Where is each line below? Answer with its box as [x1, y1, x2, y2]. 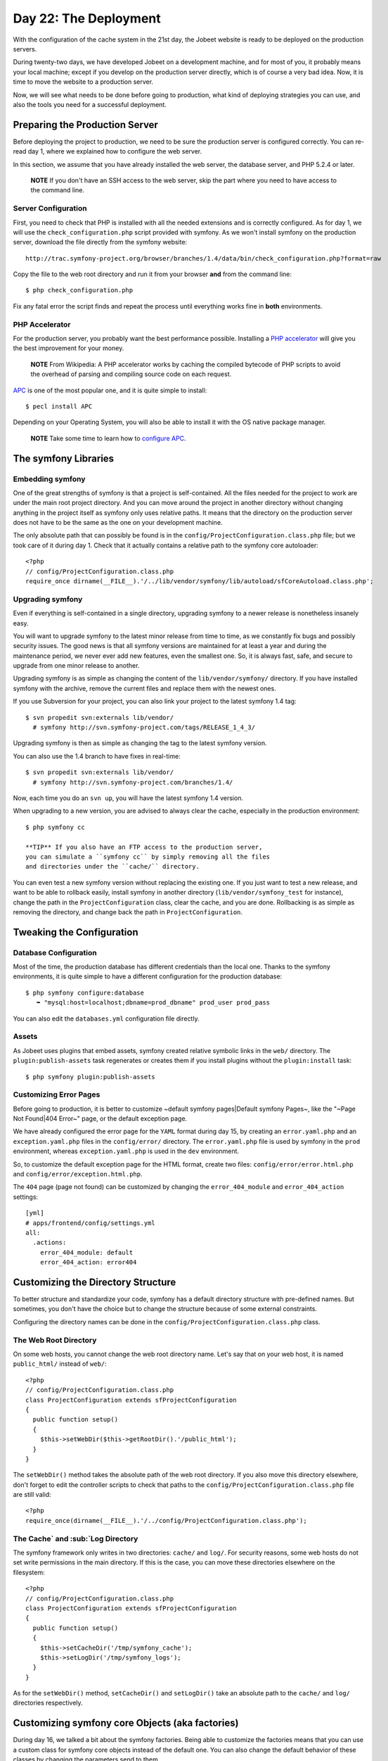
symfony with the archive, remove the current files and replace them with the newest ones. [13, 684, 277, 692]
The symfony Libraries [13, 452, 115, 464]
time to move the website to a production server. [13, 77, 154, 86]
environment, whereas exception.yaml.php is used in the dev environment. [13, 1147, 239, 1155]
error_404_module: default [39, 1248, 134, 1257]
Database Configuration [13, 947, 98, 957]
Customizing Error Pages [13, 1090, 101, 1100]
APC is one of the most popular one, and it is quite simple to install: [13, 386, 207, 394]
